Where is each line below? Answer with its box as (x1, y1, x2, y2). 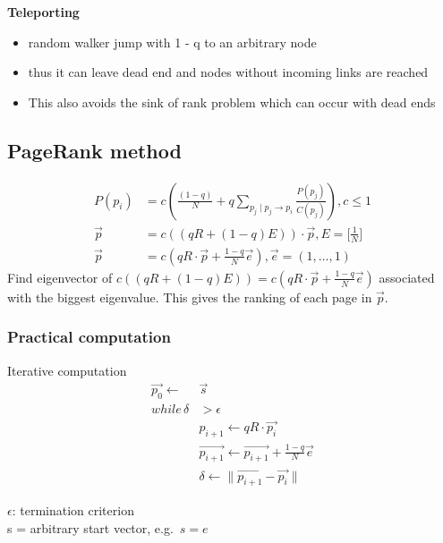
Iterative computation (7, 361, 127, 379)
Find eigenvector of (7, 267, 113, 286)
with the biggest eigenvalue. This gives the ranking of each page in (7, 287, 372, 306)
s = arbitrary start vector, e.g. (7, 519, 174, 538)
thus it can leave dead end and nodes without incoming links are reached (28, 63, 429, 81)
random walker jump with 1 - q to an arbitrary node (28, 32, 317, 51)
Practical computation (7, 326, 171, 348)
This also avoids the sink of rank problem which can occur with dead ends (28, 92, 436, 111)
